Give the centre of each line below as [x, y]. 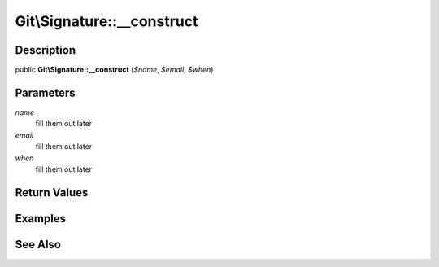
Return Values [52, 193]
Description [46, 50]
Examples [41, 219]
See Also [38, 244]
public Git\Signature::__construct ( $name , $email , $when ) [114, 70]
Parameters [45, 92]
